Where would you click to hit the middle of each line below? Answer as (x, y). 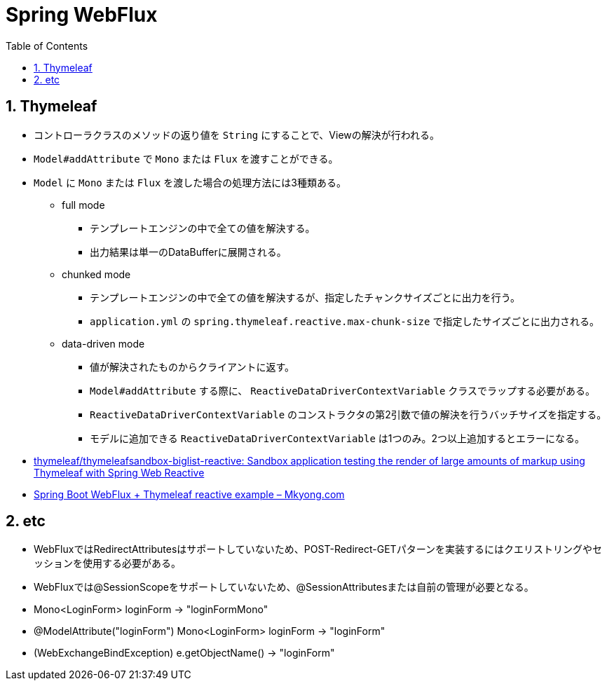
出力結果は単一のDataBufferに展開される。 (188, 252)
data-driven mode (103, 343)
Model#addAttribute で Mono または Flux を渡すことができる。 (186, 158)
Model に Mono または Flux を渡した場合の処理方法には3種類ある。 (190, 182)
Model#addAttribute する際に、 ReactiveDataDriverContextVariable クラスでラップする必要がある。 (343, 390)
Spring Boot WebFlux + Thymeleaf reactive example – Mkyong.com (189, 494)
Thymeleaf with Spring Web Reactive (119, 472)
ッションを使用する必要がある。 (107, 563)
